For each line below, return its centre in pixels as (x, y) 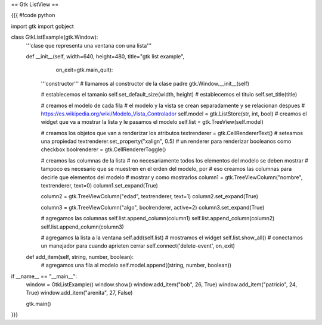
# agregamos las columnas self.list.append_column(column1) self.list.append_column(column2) (158, 218)
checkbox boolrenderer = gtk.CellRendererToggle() (103, 149)
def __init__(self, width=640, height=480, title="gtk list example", (105, 56)
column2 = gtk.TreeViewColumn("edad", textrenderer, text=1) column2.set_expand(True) (150, 196)
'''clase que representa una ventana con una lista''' (89, 45)
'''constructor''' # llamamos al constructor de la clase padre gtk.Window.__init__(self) (145, 83)
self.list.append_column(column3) (83, 227)
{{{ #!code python (33, 15)
